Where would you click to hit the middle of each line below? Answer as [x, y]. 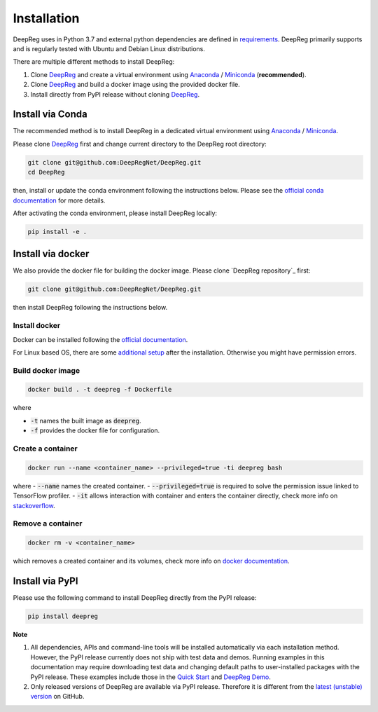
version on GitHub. [57, 697]
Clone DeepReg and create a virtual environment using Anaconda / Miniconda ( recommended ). [169, 74]
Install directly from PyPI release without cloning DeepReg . [115, 94]
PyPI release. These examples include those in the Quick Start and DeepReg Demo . [150, 677]
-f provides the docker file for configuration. [95, 430]
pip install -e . [57, 232]
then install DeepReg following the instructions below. [90, 308]
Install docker [37, 326]
